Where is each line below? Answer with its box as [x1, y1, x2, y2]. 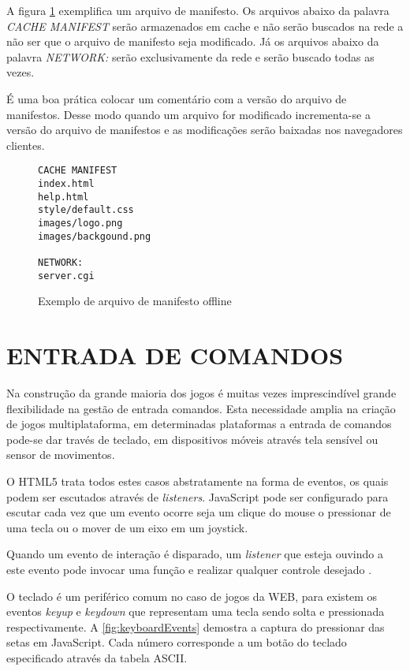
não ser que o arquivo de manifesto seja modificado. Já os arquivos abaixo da [6, 33, 379, 50]
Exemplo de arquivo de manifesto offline [38, 293, 232, 309]
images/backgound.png [38, 230, 151, 242]
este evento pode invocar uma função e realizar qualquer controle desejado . [6, 561, 372, 577]
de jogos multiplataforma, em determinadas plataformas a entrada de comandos [6, 416, 392, 432]
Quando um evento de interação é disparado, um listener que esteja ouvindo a [6, 546, 383, 562]
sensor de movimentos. [6, 446, 115, 463]
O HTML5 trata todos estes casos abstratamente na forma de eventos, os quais [6, 472, 389, 489]
